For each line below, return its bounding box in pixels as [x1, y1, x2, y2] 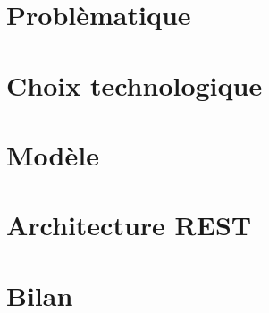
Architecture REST [6, 207, 252, 243]
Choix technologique [6, 66, 263, 103]
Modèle [6, 136, 99, 173]
